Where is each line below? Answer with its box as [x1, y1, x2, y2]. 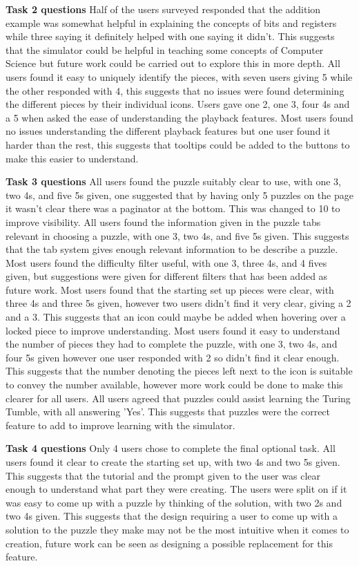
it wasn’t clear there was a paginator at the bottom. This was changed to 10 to [6, 201, 340, 216]
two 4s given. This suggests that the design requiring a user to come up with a [6, 509, 338, 523]
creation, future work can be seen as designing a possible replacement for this [6, 536, 333, 550]
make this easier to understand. [6, 151, 139, 165]
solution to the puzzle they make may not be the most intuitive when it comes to [6, 522, 349, 536]
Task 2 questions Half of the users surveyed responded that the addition [6, 2, 321, 16]
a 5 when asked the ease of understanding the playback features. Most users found [6, 110, 353, 124]
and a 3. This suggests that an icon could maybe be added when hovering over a [6, 310, 346, 324]
